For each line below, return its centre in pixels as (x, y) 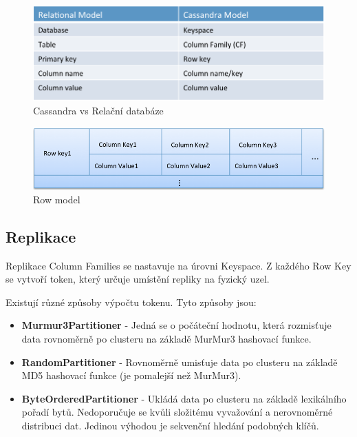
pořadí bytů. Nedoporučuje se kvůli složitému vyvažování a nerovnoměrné (177, 412)
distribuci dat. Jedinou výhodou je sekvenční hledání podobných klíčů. (170, 425)
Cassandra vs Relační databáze (98, 111)
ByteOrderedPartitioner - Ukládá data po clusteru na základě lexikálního (184, 398)
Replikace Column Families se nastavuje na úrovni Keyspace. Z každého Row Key (178, 265)
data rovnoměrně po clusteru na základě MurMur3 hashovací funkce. (166, 338)
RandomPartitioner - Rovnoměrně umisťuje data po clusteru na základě (180, 362)
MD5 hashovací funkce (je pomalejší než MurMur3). (131, 375)
